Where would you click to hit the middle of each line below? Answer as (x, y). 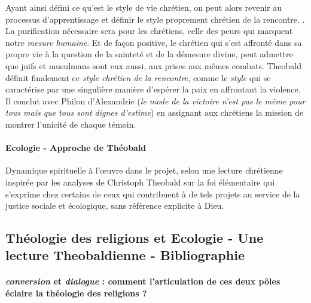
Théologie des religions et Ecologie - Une (135, 238)
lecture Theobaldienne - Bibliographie (125, 255)
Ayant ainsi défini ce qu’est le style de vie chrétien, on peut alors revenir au (144, 7)
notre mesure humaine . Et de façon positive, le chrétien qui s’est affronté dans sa (154, 42)
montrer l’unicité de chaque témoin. (71, 124)
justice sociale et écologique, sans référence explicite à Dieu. (115, 205)
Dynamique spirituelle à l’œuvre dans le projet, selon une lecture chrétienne (144, 170)
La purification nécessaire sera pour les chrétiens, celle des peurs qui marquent (149, 31)
